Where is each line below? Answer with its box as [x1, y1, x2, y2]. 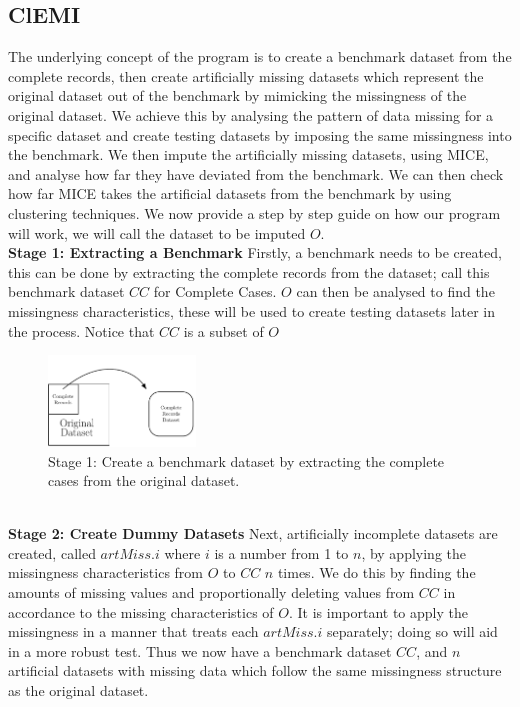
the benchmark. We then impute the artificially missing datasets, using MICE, [8, 144, 489, 165]
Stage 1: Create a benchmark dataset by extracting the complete [48, 450, 445, 471]
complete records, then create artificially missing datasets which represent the [8, 65, 484, 86]
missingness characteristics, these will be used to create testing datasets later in [8, 300, 496, 321]
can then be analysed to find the [296, 281, 495, 302]
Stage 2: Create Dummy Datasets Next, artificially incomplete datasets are [8, 523, 498, 544]
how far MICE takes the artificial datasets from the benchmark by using [8, 183, 452, 204]
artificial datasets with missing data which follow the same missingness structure [8, 660, 502, 681]
